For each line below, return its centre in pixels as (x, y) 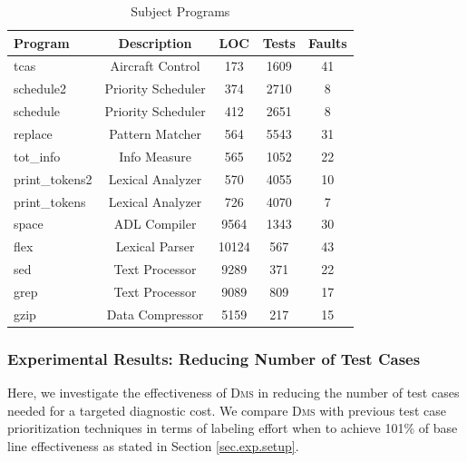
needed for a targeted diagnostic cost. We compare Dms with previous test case (227, 410)
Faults (327, 42)
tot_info (37, 156)
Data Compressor (155, 314)
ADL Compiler (155, 224)
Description (155, 42)
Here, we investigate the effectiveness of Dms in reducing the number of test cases (233, 393)
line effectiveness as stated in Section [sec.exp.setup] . (153, 445)
